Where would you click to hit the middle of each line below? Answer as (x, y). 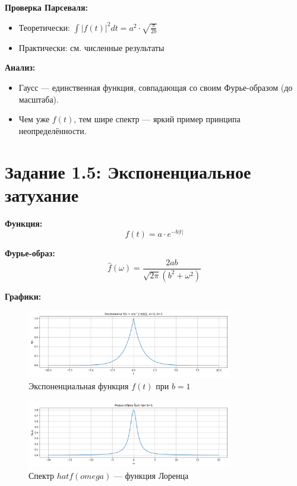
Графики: (23, 296)
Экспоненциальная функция (79, 385)
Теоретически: (44, 27)
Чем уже (34, 119)
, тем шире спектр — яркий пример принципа (157, 119)
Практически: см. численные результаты (91, 47)
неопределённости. (53, 130)
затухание (42, 194)
